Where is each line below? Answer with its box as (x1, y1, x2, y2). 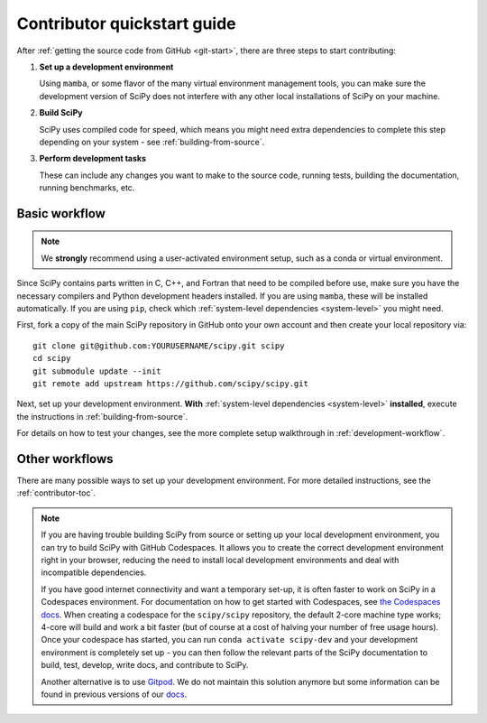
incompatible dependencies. (41, 567, 147, 578)
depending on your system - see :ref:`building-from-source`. (39, 136, 265, 147)
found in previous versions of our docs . (41, 689, 188, 700)
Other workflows (16, 451, 114, 467)
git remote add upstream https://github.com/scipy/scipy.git (32, 378, 308, 388)
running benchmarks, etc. (39, 182, 135, 193)
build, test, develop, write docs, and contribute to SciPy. (41, 660, 249, 671)
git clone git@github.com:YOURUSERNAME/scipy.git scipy (32, 340, 285, 351)
